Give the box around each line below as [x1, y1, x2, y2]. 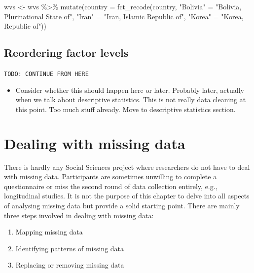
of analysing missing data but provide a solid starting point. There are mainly [4, 200, 240, 210]
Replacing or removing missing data [15, 260, 124, 270]
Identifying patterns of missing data [15, 243, 124, 253]
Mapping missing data [15, 227, 83, 237]
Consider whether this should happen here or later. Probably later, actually [15, 84, 244, 95]
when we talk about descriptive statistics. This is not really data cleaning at [15, 94, 246, 105]
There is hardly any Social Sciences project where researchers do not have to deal [4, 161, 250, 172]
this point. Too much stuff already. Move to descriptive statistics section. [15, 104, 236, 114]
